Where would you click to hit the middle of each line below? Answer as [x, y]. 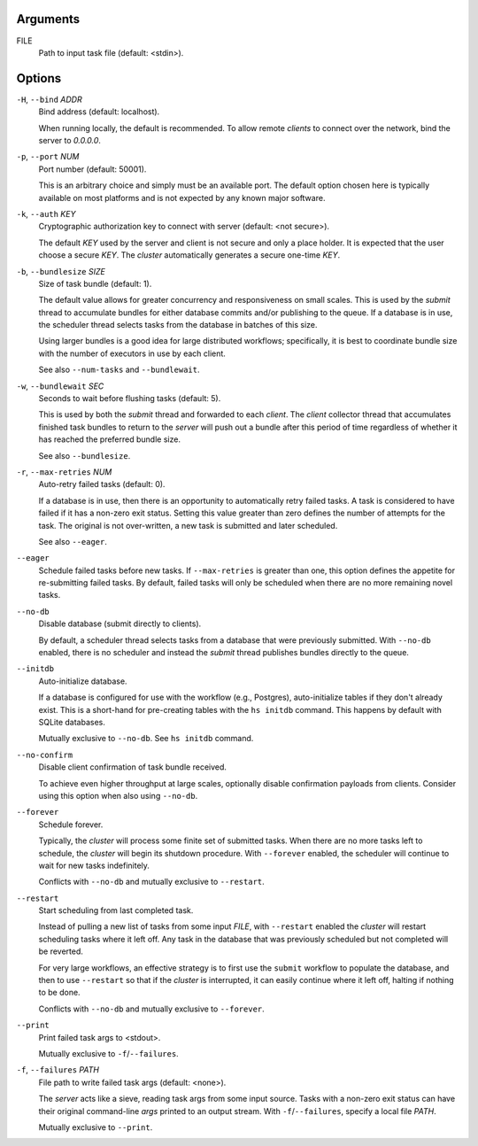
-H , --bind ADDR [50, 99]
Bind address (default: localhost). [99, 112]
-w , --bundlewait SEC [60, 386]
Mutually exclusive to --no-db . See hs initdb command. [146, 739]
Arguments [48, 19]
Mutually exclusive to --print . [96, 1127]
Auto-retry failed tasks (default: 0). [102, 484]
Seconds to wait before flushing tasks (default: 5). [130, 399]
